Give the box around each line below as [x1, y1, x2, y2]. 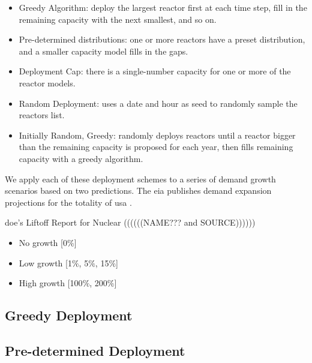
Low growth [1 [19, 256, 72, 269]
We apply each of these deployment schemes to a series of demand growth [5, 172, 276, 185]
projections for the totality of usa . [5, 196, 132, 208]
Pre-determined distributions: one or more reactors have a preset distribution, [19, 33, 305, 46]
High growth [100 [19, 277, 83, 289]
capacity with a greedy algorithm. [19, 152, 143, 164]
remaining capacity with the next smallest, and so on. [19, 13, 217, 25]
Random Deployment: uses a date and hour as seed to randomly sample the [19, 97, 298, 109]
